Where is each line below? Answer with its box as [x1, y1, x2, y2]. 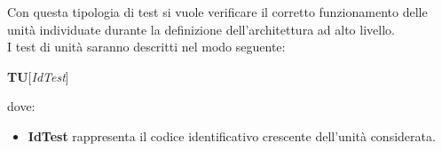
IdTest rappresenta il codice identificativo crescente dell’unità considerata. [28, 126, 436, 145]
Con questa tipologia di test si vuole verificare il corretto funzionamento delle [7, 3, 428, 20]
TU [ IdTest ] [7, 67, 69, 85]
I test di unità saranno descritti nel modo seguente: [7, 37, 286, 56]
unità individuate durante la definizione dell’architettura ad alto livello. [7, 20, 395, 38]
